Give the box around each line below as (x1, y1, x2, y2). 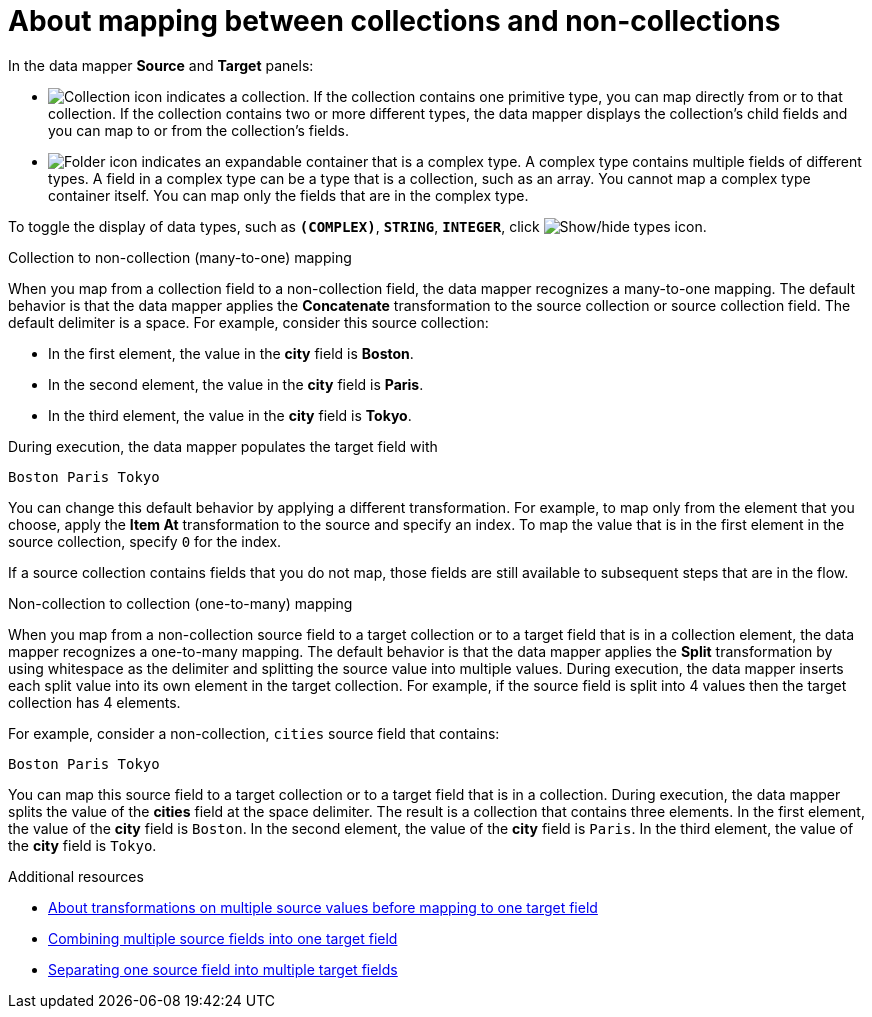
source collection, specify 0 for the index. (8, 532, 282, 550)
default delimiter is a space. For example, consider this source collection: (8, 313, 489, 331)
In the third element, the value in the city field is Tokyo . (48, 406, 412, 424)
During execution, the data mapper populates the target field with (8, 437, 438, 455)
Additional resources (8, 867, 144, 885)
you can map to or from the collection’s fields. (48, 121, 349, 139)
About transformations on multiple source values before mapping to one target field (48, 898, 598, 916)
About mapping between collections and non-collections (8, 4, 781, 38)
